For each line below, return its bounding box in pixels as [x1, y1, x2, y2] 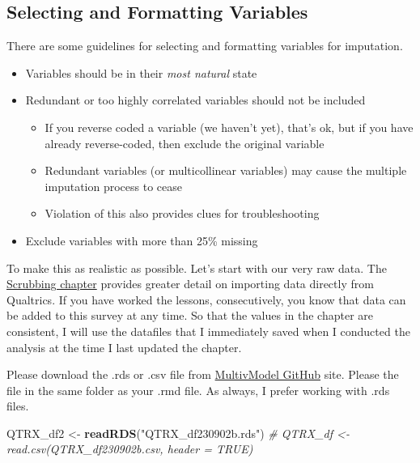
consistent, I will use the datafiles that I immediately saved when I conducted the [6, 322, 410, 339]
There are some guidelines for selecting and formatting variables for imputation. [6, 37, 403, 54]
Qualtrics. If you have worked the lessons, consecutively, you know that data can [6, 291, 406, 308]
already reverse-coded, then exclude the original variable [45, 134, 325, 151]
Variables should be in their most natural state [25, 64, 257, 81]
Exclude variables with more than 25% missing [25, 231, 258, 248]
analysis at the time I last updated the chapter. [6, 338, 242, 355]
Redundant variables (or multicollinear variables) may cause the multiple [45, 162, 407, 179]
